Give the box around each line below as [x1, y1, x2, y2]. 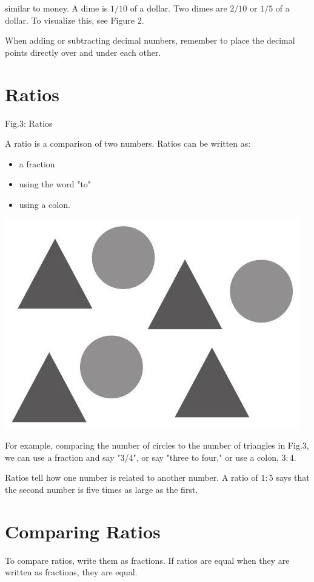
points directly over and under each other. [5, 45, 161, 58]
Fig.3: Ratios [5, 116, 53, 129]
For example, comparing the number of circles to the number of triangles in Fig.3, [5, 439, 309, 452]
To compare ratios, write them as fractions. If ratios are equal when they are [5, 554, 290, 566]
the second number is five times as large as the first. [5, 483, 198, 495]
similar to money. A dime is [5, 2, 108, 14]
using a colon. [19, 198, 70, 210]
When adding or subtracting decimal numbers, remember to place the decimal [5, 34, 295, 47]
